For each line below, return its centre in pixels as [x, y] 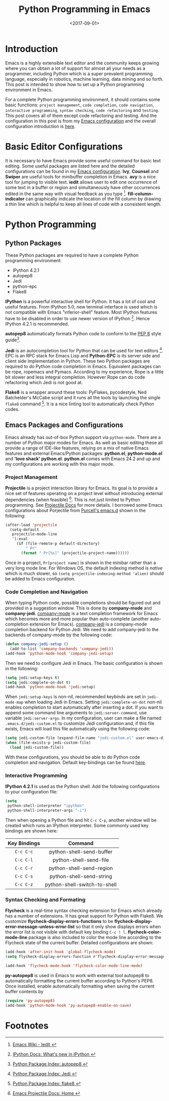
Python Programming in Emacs [84, 9]
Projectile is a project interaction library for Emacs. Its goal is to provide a [81, 488]
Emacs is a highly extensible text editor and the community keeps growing [82, 63]
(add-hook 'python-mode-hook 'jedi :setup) [50, 687]
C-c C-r [24, 868]
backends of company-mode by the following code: [59, 635]
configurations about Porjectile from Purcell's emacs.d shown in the [75, 510]
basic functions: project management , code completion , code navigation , [80, 105]
